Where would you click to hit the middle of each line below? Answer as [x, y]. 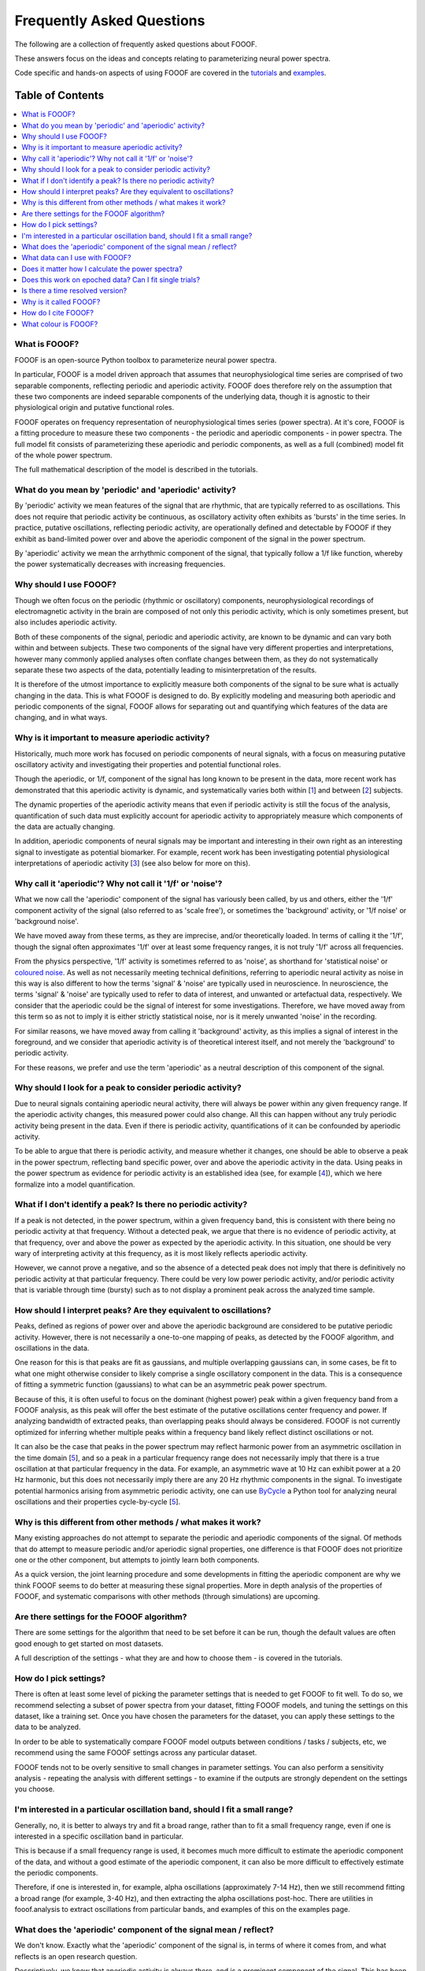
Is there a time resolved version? [74, 291]
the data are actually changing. [65, 826]
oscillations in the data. [52, 1348]
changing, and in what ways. [61, 717]
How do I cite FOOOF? [58, 313]
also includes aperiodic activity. [66, 622]
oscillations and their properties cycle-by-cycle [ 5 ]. [98, 1502]
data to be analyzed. [48, 1727]
